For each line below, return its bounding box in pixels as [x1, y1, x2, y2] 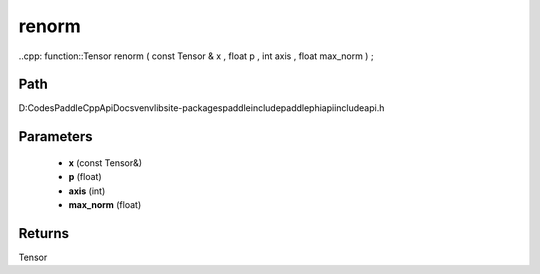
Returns [18, 225, 70, 242]
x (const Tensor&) [68, 156, 143, 169]
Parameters [18, 128, 93, 145]
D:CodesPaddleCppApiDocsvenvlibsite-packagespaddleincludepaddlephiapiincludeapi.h [18, 102, 385, 114]
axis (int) [68, 185, 106, 197]
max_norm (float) [68, 199, 142, 211]
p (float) [68, 171, 102, 183]
